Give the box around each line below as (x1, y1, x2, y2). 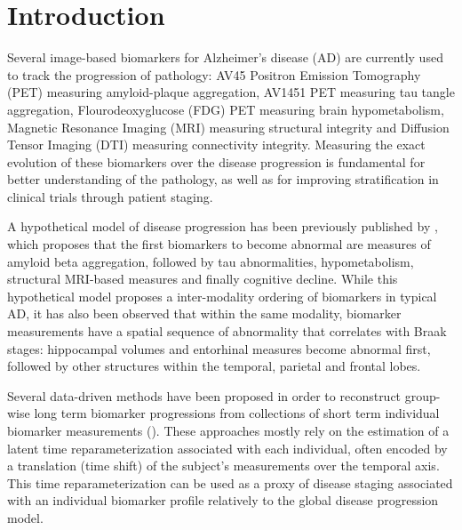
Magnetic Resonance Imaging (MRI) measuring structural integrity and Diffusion (7, 117, 450, 136)
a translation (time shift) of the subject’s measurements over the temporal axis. (7, 456, 440, 475)
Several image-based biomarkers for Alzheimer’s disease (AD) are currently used (7, 48, 443, 67)
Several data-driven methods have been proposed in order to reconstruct (7, 386, 402, 405)
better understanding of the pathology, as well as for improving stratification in (7, 170, 439, 189)
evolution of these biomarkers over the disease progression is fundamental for (7, 152, 426, 171)
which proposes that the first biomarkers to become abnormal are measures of (7, 235, 431, 253)
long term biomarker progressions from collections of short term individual (34, 404, 440, 422)
